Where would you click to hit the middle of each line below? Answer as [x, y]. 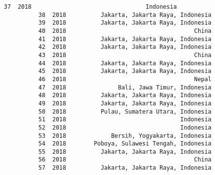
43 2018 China [125, 55]
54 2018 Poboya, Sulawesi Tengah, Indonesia [125, 144]
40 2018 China [125, 31]
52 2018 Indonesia [125, 127]
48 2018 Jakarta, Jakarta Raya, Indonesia [125, 95]
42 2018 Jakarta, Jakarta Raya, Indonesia [125, 47]
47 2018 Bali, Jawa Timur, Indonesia [125, 87]
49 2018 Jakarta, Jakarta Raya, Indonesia [125, 103]
